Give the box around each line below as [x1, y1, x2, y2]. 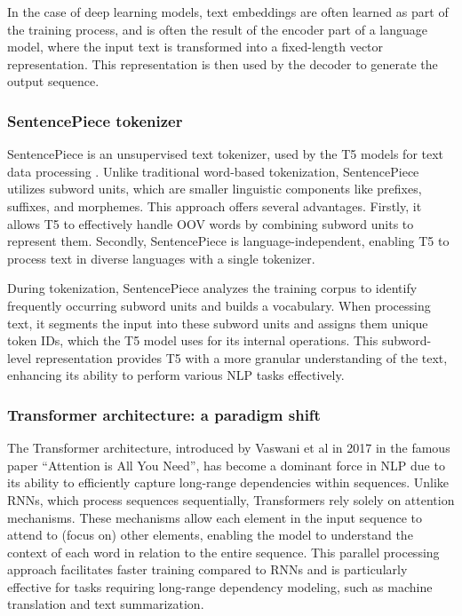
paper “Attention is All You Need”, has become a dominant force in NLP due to [7, 455, 445, 474]
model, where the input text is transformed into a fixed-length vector [7, 37, 384, 56]
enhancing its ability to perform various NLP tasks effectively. [7, 366, 345, 384]
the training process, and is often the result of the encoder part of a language [7, 20, 428, 38]
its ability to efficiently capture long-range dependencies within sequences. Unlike [7, 473, 449, 492]
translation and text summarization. [7, 595, 204, 613]
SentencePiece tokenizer [7, 109, 183, 131]
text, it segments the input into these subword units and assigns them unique [7, 313, 428, 332]
